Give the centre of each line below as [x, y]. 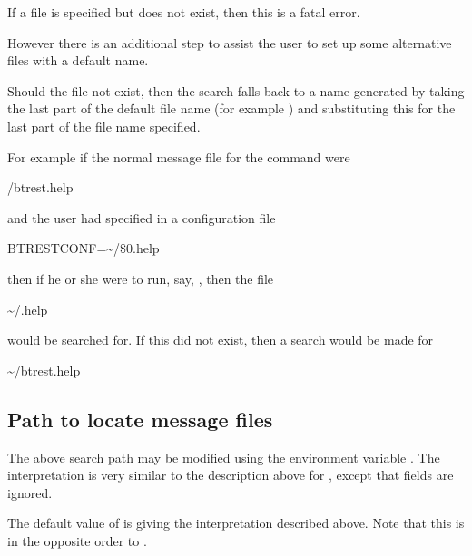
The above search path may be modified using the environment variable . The [224, 457]
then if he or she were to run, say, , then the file [141, 278]
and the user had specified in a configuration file [142, 217]
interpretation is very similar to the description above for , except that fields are [231, 475]
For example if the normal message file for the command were [179, 156]
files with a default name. [78, 60]
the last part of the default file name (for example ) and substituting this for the [231, 108]
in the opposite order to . [77, 540]
